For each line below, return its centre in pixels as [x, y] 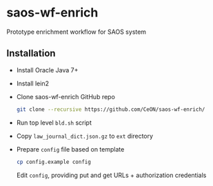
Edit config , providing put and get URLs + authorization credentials [111, 175]
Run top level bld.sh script [54, 123]
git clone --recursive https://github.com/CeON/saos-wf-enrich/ [111, 109]
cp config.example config [53, 162]
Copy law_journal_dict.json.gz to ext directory [84, 136]
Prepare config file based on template [70, 149]
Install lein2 [33, 83]
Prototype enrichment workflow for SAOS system [76, 32]
